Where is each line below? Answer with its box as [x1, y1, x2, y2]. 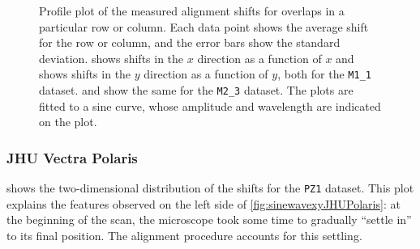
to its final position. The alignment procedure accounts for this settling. [6, 226, 362, 243]
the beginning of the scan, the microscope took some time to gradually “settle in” [6, 211, 412, 228]
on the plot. [39, 113, 97, 130]
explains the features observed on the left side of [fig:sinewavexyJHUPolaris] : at [6, 195, 401, 212]
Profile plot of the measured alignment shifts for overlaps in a [39, 2, 345, 19]
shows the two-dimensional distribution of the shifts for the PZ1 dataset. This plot [6, 179, 414, 196]
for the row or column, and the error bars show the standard [39, 34, 341, 51]
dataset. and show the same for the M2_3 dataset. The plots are [39, 82, 354, 99]
